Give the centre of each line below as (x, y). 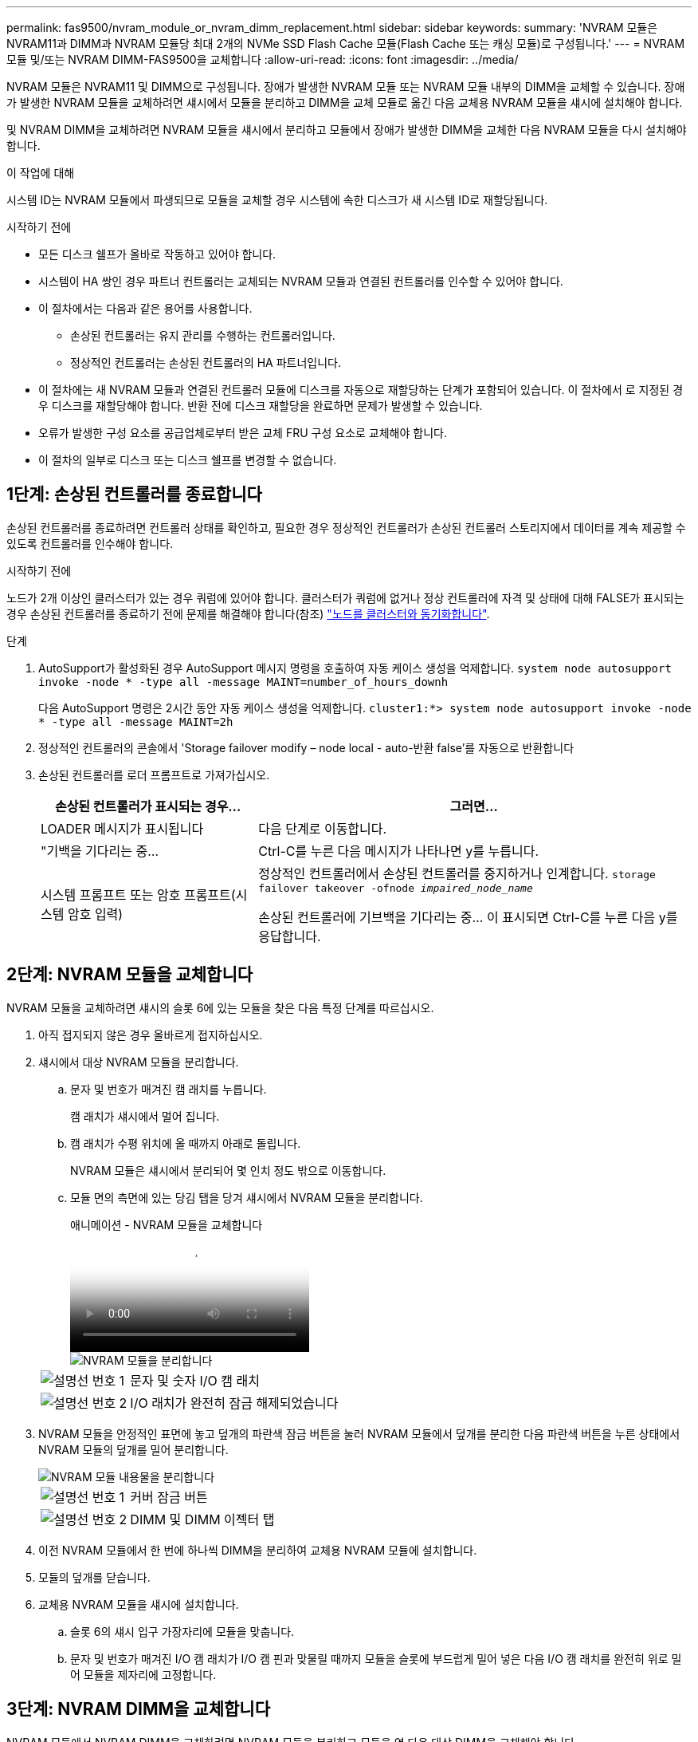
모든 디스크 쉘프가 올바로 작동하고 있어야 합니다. (157, 254)
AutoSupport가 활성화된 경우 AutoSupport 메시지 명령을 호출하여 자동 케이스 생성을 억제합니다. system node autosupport (355, 668)
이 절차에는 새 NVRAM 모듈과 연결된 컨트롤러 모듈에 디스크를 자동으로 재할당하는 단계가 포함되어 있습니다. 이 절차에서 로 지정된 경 (361, 390)
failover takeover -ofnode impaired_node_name (396, 888)
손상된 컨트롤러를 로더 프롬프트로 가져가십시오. (154, 774)
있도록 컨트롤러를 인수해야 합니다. (90, 543)
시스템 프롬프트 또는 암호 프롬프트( (138, 895)
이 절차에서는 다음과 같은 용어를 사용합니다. (145, 308)
